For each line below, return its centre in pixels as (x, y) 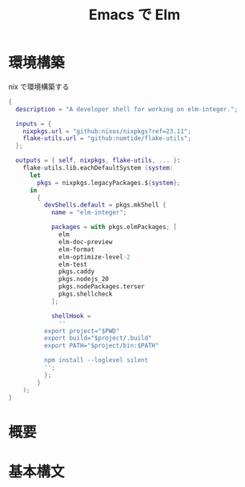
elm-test (73, 264)
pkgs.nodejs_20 (84, 280)
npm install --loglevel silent (96, 360)
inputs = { (34, 123)
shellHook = (71, 316)
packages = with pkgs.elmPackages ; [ (114, 227)
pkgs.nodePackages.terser (102, 287)
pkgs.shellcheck (86, 294)
